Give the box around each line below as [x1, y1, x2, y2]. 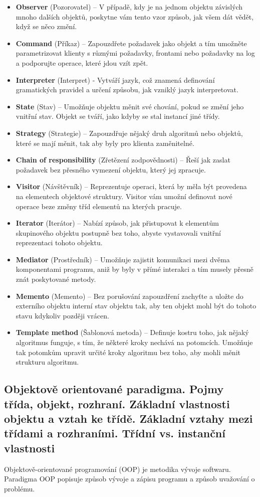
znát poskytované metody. [16, 274, 96, 284]
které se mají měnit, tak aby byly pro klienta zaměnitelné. [16, 137, 194, 148]
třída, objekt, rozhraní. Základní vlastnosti [4, 396, 230, 411]
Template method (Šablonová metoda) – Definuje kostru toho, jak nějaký [16, 327, 249, 338]
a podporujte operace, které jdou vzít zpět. [16, 57, 148, 68]
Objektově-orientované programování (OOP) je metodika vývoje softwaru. [4, 463, 231, 474]
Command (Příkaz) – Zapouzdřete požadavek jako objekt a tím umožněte [16, 38, 247, 48]
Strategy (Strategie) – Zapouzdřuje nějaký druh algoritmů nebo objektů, [16, 127, 243, 138]
